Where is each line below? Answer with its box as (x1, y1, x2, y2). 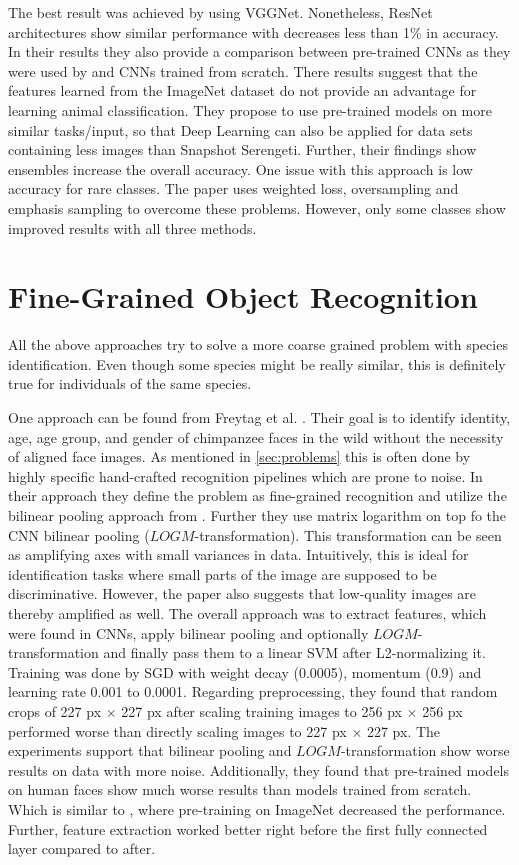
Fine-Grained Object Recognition (8, 276, 478, 317)
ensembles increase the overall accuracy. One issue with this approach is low (8, 158, 473, 179)
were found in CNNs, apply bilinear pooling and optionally (8, 622, 369, 643)
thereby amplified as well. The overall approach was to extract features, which (8, 602, 487, 623)
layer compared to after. (8, 838, 156, 859)
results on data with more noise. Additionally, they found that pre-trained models (8, 759, 510, 780)
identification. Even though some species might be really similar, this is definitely (8, 353, 506, 374)
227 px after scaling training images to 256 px (121, 700, 402, 721)
